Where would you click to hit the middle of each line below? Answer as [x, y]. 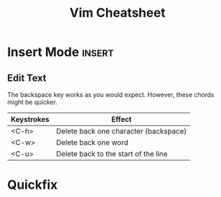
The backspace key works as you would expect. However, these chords [111, 95]
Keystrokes [30, 119]
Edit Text [27, 78]
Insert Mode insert [60, 52]
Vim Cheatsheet [117, 13]
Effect [121, 119]
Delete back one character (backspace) [121, 131]
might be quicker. [32, 102]
